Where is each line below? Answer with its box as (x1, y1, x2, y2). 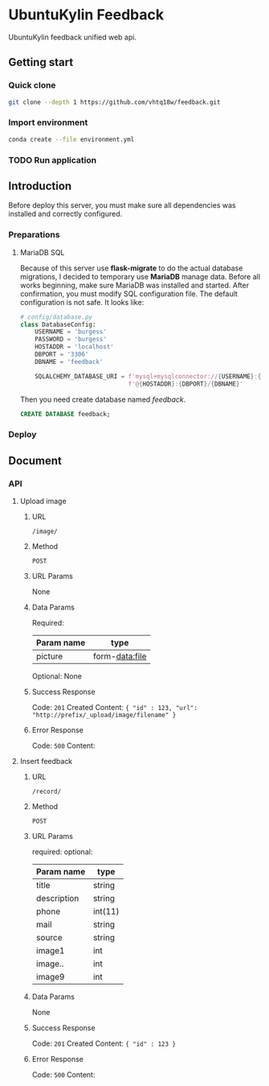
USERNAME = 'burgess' (35, 328, 107, 336)
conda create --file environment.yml (8, 135, 135, 143)
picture (35, 650, 63, 662)
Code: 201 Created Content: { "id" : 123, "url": (31, 703, 198, 712)
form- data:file (92, 650, 147, 662)
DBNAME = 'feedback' (35, 357, 104, 365)
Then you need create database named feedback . (19, 394, 186, 404)
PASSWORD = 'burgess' (35, 336, 107, 344)
